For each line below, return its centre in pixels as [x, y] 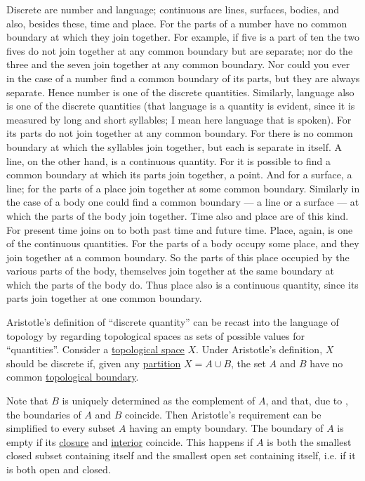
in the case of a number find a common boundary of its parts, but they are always [183, 78]
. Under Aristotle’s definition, [259, 349]
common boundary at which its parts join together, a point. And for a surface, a [179, 174]
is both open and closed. [59, 469]
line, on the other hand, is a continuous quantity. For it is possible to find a [168, 160]
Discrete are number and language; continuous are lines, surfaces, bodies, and [173, 9]
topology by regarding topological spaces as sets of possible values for [155, 335]
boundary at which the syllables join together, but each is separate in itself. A [174, 146]
